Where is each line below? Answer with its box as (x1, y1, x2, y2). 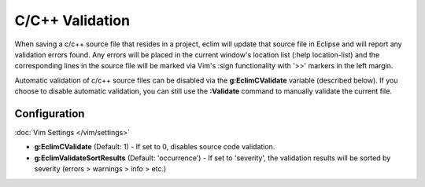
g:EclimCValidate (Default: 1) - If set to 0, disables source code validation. (34, 142, 275, 152)
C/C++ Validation (14, 12, 130, 29)
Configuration (14, 107, 85, 120)
